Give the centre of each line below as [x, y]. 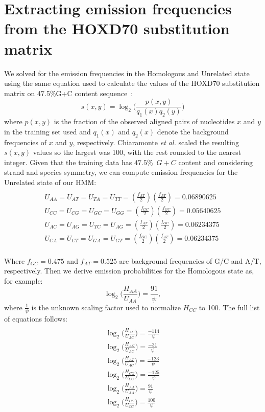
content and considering [215, 162]
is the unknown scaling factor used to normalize [106, 307]
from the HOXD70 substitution [117, 28]
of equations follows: [36, 318]
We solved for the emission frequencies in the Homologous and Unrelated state [127, 73]
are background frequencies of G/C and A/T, [190, 260]
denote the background [193, 131]
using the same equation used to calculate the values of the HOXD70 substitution [132, 83]
